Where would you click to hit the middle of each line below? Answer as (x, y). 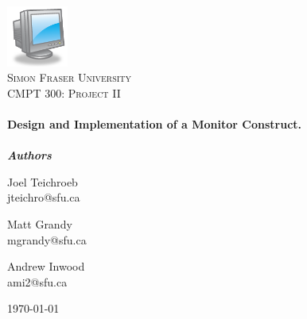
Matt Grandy (40, 223)
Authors (29, 155)
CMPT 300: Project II (64, 92)
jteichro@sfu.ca (44, 197)
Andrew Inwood (46, 266)
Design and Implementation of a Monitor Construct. (155, 123)
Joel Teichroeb (43, 181)
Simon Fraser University (70, 77)
